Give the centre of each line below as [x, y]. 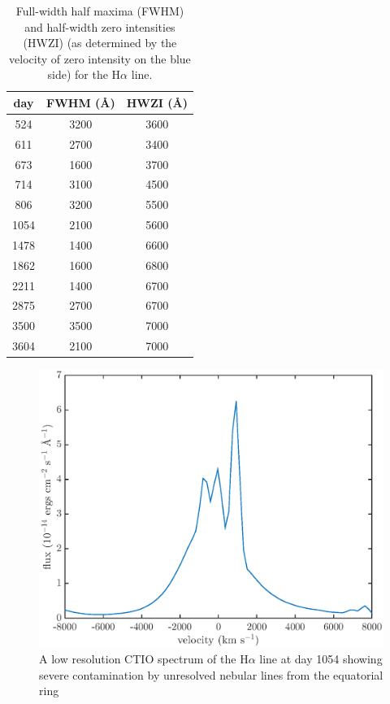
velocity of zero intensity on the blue [100, 58]
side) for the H [84, 74]
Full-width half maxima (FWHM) [100, 11]
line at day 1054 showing [321, 659]
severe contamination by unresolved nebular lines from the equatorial [211, 674]
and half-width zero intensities [100, 26]
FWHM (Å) [81, 102]
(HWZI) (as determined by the [100, 43]
